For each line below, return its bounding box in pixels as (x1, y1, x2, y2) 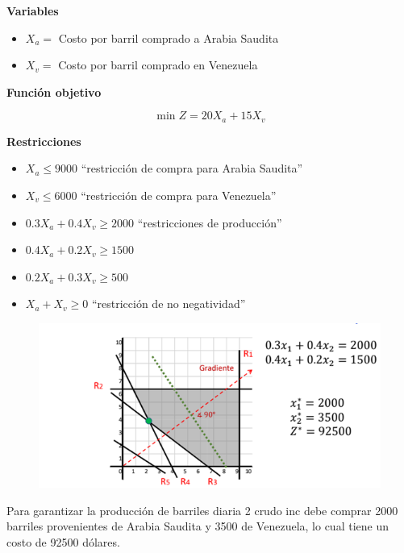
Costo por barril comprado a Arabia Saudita (58, 29, 279, 46)
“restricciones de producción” (137, 214, 282, 231)
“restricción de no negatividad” (91, 295, 246, 312)
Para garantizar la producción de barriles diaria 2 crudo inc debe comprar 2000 (6, 501, 398, 518)
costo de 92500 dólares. (6, 533, 120, 550)
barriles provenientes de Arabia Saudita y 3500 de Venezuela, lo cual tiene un (6, 518, 389, 534)
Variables (6, 2, 59, 19)
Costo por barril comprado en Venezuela (58, 56, 258, 73)
